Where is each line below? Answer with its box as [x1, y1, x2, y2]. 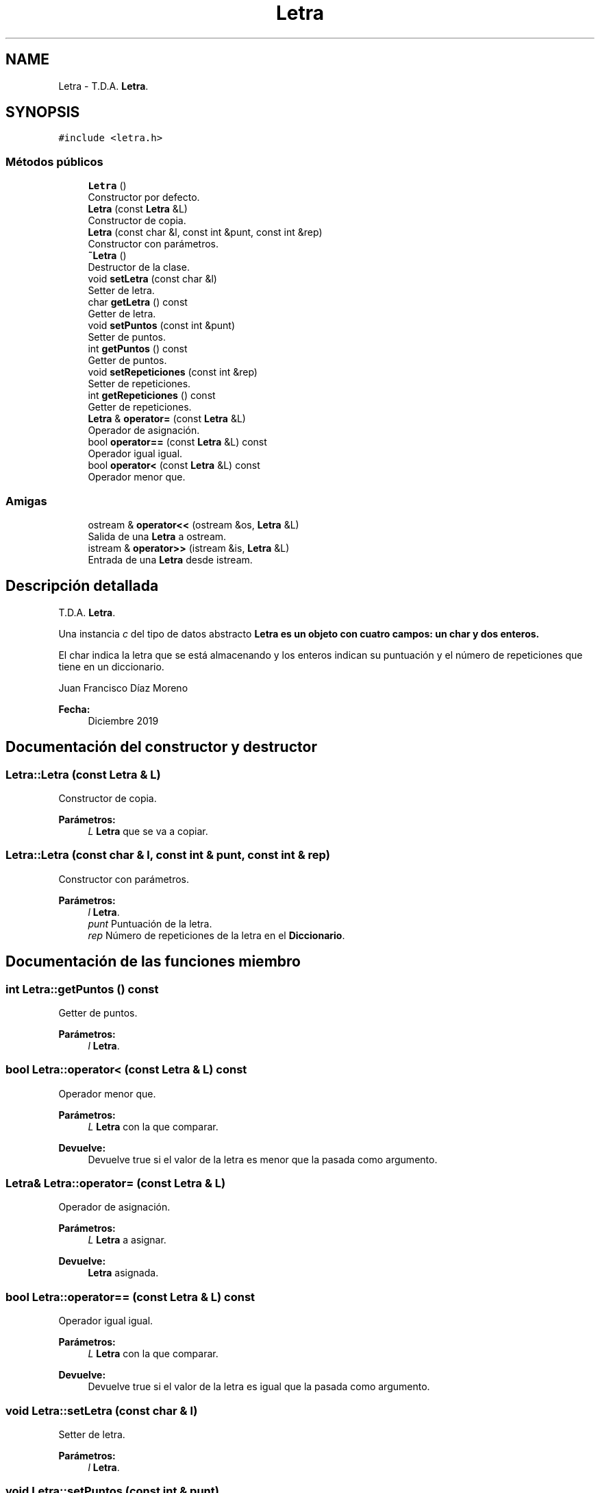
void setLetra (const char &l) [88, 273, 217, 285]
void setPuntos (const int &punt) [88, 319, 236, 332]
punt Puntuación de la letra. [88, 917, 212, 930]
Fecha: [58, 703, 90, 715]
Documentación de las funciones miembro [5, 953, 301, 971]
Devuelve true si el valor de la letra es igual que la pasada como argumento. [88, 1381, 430, 1393]
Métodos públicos [5, 154, 103, 169]
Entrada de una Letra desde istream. [88, 553, 253, 566]
